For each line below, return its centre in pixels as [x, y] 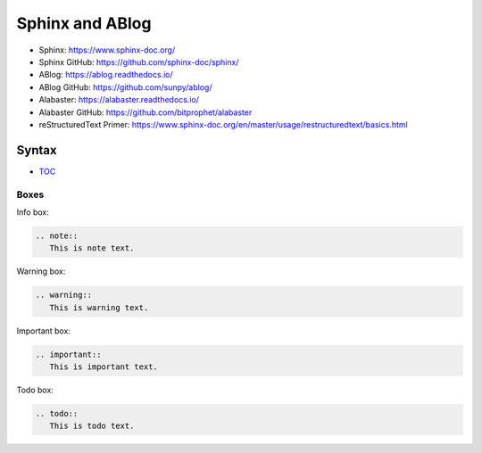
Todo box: [35, 390]
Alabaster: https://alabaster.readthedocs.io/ [119, 100]
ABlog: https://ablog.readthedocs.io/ [106, 75]
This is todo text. [92, 426]
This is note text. [92, 248]
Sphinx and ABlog [84, 23]
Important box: [44, 331]
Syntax [37, 150]
